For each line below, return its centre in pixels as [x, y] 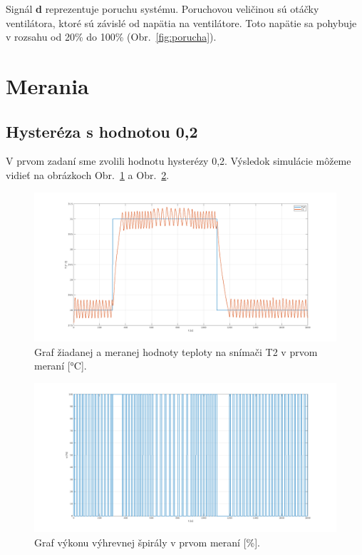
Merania [47, 85]
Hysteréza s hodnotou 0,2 [102, 131]
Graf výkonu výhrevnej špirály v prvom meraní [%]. [147, 542]
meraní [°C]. [61, 366]
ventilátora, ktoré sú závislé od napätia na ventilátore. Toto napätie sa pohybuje [181, 22]
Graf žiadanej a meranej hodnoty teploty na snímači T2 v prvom [176, 351]
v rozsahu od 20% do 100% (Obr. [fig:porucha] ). [111, 37]
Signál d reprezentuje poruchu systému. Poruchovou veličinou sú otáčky [162, 9]
